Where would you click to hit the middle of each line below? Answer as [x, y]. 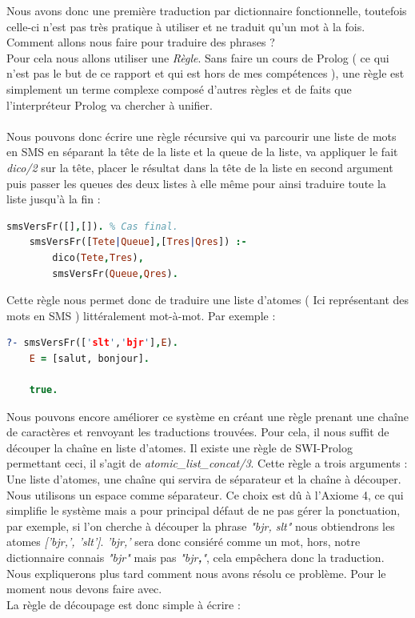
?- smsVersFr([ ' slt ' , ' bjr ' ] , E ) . [92, 343]
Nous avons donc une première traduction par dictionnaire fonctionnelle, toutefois [207, 10]
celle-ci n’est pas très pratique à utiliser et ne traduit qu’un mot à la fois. [186, 26]
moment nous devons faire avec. [84, 589]
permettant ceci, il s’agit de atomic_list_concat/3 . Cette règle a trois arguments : [207, 463]
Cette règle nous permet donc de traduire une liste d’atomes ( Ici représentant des [208, 300]
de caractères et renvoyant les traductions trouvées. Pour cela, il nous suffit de [198, 432]
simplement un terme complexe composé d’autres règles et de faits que [179, 88]
